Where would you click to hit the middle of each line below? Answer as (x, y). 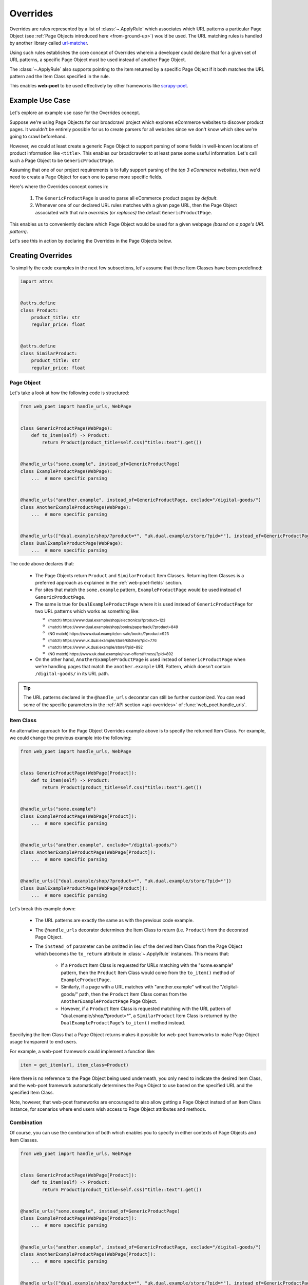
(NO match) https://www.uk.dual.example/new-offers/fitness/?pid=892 (111, 654)
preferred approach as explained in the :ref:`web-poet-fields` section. (109, 582)
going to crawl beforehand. (38, 137)
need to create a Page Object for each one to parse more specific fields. (86, 177)
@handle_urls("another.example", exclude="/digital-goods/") (99, 845)
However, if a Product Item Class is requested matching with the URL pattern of (146, 1008)
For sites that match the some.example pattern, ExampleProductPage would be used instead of (138, 590)
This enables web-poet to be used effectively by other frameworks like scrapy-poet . (99, 86)
